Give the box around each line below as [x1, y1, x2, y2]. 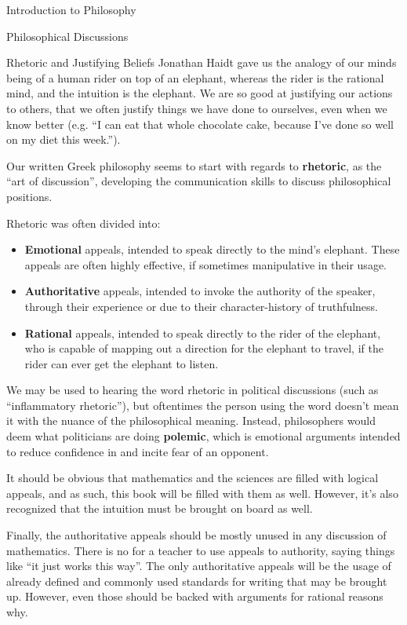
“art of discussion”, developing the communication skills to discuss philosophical [6, 173, 391, 189]
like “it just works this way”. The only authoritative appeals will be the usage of [6, 557, 391, 574]
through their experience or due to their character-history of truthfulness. [24, 298, 378, 314]
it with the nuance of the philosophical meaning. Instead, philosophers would [6, 412, 376, 429]
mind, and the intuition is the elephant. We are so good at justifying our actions [6, 85, 393, 101]
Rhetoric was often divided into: [6, 214, 161, 231]
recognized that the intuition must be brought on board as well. [6, 500, 313, 517]
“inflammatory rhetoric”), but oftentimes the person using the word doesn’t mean [6, 397, 399, 413]
